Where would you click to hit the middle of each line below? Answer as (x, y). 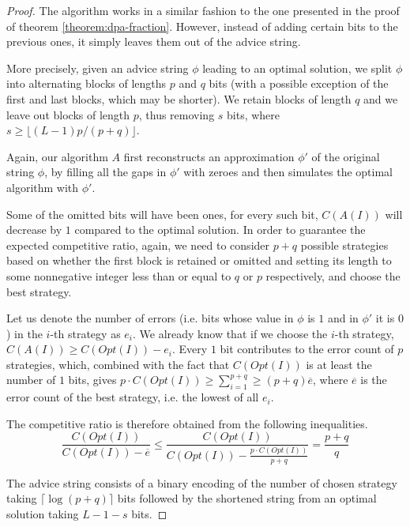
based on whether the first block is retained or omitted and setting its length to (199, 260)
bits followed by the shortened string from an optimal (247, 498)
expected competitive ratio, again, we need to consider (138, 245)
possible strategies (344, 245)
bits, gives (92, 380)
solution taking (43, 513)
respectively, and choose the (333, 275)
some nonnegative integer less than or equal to (119, 275)
